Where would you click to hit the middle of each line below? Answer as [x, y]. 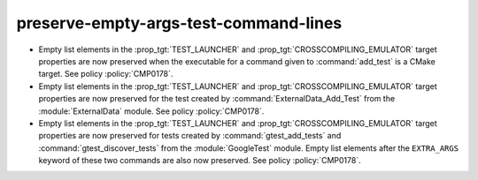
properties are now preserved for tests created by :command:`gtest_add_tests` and [190, 136]
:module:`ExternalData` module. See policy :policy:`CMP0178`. [151, 111]
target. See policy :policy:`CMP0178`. [106, 74]
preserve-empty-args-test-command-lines [179, 23]
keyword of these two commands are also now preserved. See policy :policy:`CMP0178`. [200, 161]
